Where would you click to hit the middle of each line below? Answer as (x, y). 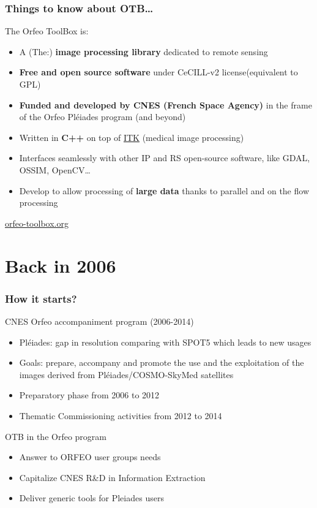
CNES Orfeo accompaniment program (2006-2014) (99, 321)
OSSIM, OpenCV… (55, 169)
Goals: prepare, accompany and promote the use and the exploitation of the (162, 362)
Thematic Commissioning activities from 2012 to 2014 (121, 415)
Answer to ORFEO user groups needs (90, 457)
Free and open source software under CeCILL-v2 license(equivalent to (158, 72)
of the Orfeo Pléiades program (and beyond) (103, 117)
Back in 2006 (61, 265)
